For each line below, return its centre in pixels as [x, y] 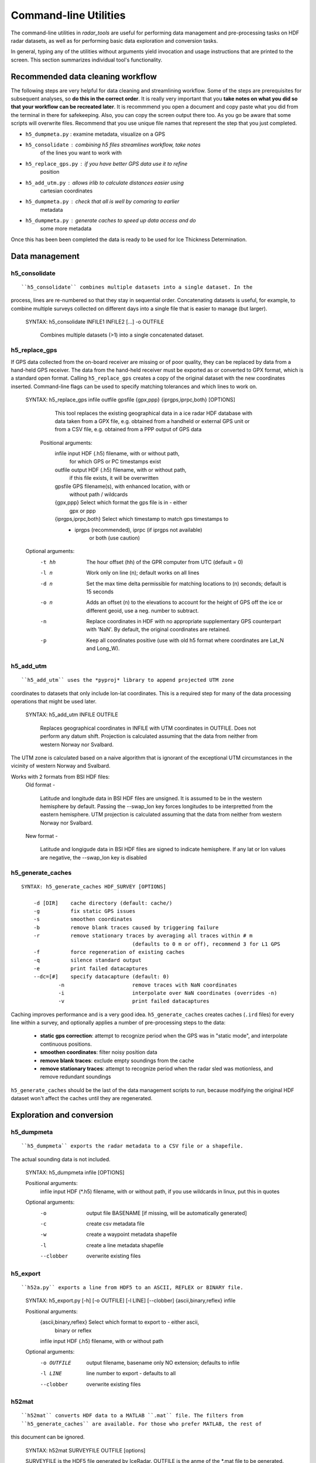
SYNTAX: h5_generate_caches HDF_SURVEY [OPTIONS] [94, 886]
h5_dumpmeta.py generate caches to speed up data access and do [111, 221]
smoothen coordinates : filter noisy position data [99, 1052]
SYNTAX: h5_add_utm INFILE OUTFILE [72, 715]
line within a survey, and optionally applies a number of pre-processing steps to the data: [118, 1023]
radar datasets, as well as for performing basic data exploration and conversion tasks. [114, 40]
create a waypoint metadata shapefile [132, 1234]
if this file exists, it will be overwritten [114, 478]
